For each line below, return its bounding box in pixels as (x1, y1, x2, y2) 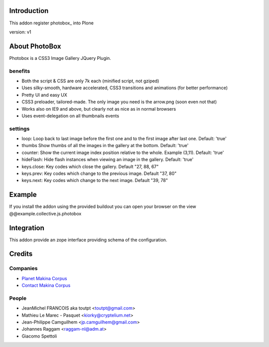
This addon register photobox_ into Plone (9, 20, 94, 26)
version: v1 (9, 29, 32, 35)
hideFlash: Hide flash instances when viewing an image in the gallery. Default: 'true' (21, 157, 194, 163)
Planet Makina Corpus (21, 275, 67, 281)
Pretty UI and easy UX (21, 92, 67, 98)
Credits (9, 250, 33, 258)
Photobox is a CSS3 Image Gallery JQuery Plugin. (9, 55, 112, 61)
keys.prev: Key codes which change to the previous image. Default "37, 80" (21, 171, 177, 176)
